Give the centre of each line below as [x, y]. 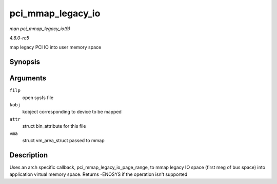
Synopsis [25, 62]
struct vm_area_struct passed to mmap [63, 140]
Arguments [28, 78]
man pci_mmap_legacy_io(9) [40, 29]
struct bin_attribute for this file [54, 126]
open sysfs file [38, 98]
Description [29, 155]
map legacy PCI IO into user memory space [55, 47]
